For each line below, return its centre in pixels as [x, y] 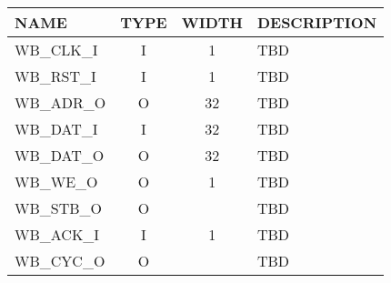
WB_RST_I [55, 76]
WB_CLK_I [56, 50]
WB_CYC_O [60, 261]
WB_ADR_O [60, 102]
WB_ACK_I [57, 234]
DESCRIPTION [317, 22]
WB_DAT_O [60, 155]
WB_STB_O [59, 208]
